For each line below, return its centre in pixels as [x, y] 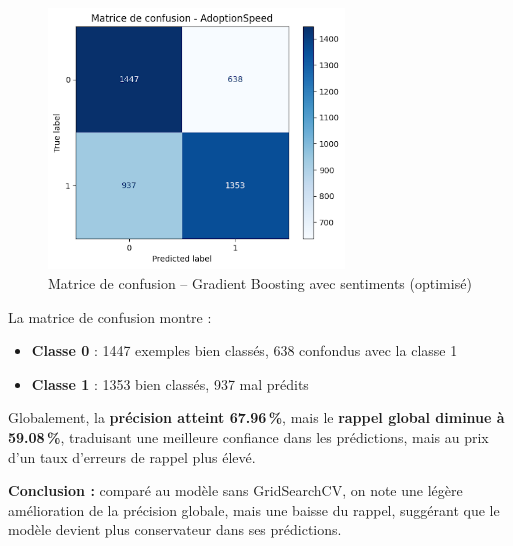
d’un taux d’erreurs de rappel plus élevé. [132, 456]
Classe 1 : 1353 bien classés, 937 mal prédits [170, 383]
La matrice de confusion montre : [110, 316]
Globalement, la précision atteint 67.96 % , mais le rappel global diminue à [256, 417]
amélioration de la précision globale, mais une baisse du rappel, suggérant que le [254, 509]
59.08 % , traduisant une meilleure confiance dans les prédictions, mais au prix [248, 436]
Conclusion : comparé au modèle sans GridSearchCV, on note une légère [235, 490]
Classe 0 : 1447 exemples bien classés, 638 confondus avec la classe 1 [244, 350]
